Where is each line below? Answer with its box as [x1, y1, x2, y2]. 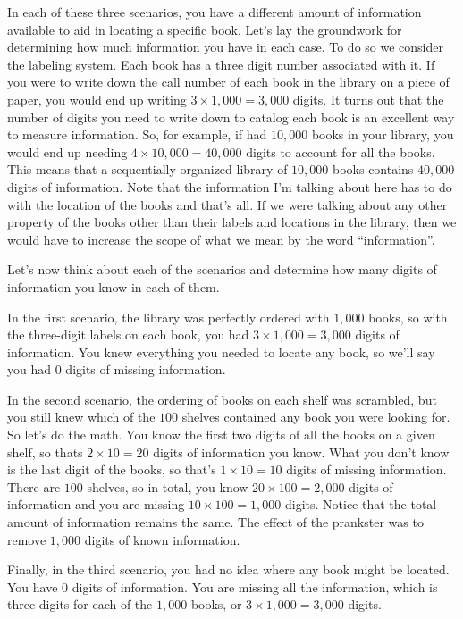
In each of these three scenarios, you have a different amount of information [7, 3, 422, 21]
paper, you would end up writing [7, 89, 187, 108]
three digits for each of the [7, 595, 153, 614]
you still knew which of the [7, 407, 156, 426]
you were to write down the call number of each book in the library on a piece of [7, 72, 450, 91]
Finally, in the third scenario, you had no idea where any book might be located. [7, 560, 450, 579]
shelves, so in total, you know [87, 477, 248, 496]
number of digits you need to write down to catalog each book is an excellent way [7, 107, 455, 126]
